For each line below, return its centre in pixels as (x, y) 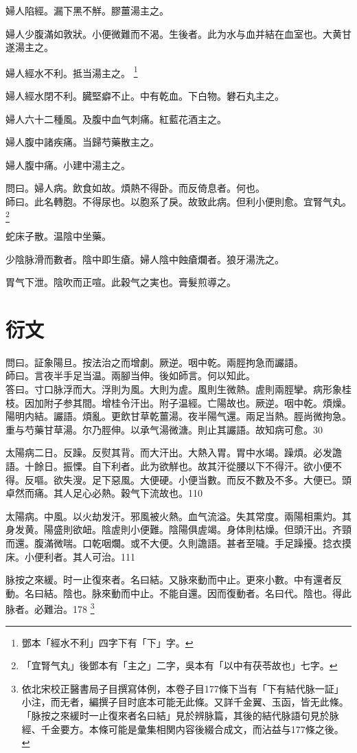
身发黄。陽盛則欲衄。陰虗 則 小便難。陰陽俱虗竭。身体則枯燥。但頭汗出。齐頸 (178, 529)
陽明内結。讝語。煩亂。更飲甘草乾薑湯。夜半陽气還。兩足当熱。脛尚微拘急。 (178, 416)
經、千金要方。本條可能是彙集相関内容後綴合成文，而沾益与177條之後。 (183, 729)
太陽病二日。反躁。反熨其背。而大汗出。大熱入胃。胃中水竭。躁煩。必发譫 (174, 452)
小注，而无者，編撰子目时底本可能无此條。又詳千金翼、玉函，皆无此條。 (185, 702)
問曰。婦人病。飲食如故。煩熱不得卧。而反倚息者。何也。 (135, 188)
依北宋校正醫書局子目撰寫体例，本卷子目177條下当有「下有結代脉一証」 (183, 688)
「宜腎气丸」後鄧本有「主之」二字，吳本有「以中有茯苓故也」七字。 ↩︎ (180, 665)
